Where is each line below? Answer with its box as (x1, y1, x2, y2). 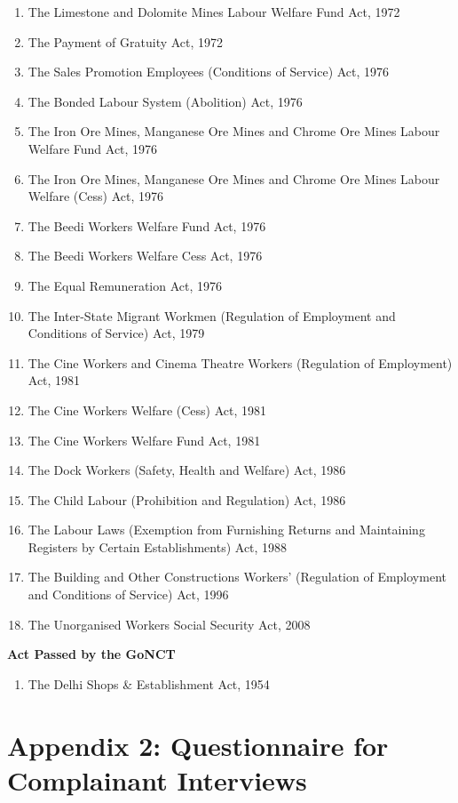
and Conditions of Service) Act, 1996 (28, 585, 229, 604)
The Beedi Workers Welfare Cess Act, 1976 (28, 246, 263, 265)
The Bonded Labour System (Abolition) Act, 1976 (28, 92, 303, 110)
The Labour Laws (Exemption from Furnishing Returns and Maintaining (28, 520, 425, 539)
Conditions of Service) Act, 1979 (28, 324, 205, 342)
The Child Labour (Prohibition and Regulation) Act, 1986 (28, 490, 346, 509)
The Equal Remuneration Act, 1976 (28, 276, 222, 294)
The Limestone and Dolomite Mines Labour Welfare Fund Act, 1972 (28, 3, 400, 20)
